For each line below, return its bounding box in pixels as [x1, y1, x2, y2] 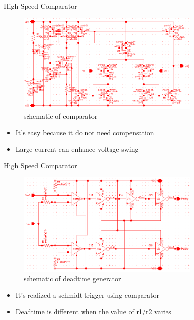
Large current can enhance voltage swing [15, 144, 139, 154]
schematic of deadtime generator [24, 273, 121, 284]
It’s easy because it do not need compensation [15, 127, 154, 137]
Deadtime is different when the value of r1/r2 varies [15, 306, 171, 317]
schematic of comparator [24, 110, 98, 121]
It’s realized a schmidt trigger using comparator [15, 289, 159, 300]
